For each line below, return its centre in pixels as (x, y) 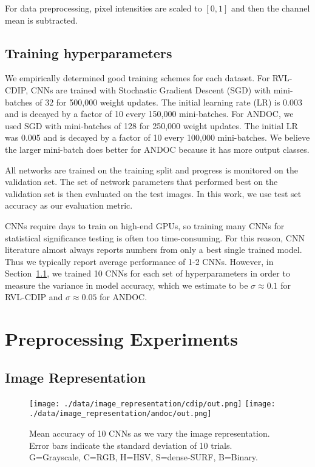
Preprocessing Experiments (122, 339)
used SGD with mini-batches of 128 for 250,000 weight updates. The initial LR (151, 125)
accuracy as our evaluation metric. (69, 205)
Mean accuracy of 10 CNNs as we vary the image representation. (150, 433)
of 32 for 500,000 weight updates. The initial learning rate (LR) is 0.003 (169, 102)
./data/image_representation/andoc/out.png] (120, 414)
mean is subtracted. (41, 20)
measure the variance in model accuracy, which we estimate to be (127, 285)
